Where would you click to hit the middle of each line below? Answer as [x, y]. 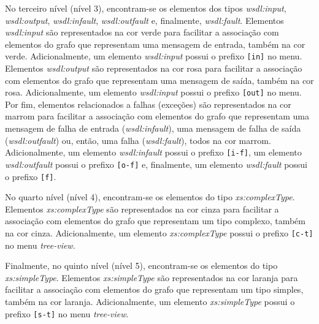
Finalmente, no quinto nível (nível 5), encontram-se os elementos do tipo [141, 266]
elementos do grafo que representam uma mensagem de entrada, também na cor [155, 44]
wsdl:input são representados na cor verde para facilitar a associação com [142, 32]
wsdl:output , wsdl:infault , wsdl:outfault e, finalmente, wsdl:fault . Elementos [144, 20]
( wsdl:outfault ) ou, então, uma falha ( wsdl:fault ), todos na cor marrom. [138, 140]
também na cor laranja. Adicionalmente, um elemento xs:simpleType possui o [150, 302]
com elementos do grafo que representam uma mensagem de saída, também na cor [159, 80]
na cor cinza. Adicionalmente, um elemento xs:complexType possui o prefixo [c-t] [159, 233]
